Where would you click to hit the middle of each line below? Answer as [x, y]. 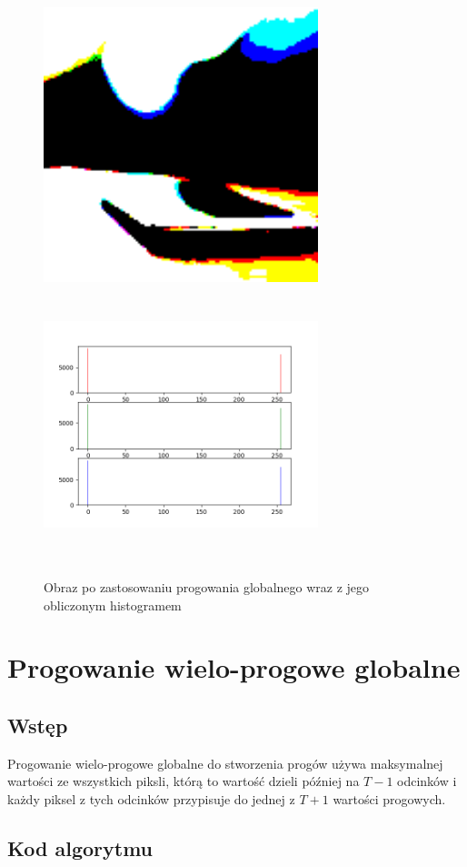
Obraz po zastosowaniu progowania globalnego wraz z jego [207, 586]
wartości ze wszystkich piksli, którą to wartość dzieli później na [184, 781]
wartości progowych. [389, 798]
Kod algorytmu [80, 847]
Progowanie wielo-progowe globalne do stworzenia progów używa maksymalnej [225, 763]
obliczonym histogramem [113, 605]
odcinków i [427, 781]
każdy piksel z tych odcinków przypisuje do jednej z [151, 798]
